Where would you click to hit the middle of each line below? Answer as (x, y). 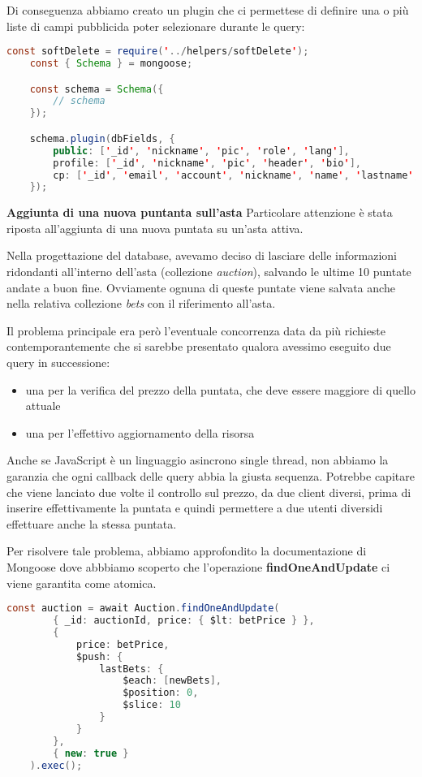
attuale (43, 406)
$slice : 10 (152, 705)
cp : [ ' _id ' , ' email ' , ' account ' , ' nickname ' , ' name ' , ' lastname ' (233, 175)
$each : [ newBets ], (172, 681)
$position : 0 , (161, 693)
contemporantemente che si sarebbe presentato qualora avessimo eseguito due (199, 346)
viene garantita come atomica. (82, 583)
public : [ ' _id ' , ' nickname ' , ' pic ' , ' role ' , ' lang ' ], (201, 151)
